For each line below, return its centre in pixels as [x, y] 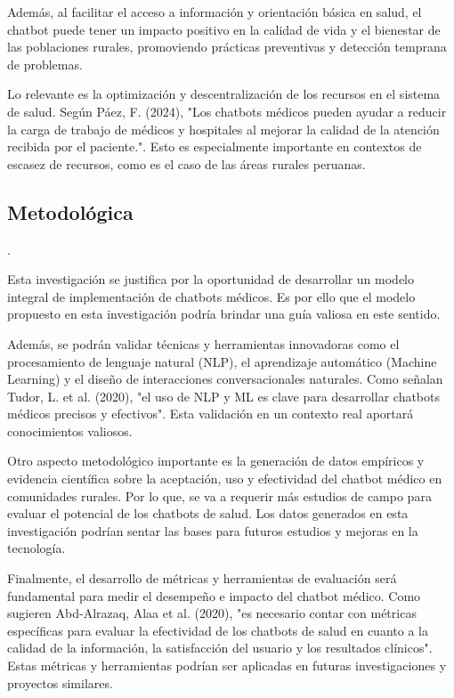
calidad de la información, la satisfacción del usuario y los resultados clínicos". [220, 648]
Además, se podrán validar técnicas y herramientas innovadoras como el [203, 343]
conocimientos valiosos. [70, 430]
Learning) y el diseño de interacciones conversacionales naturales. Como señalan [225, 379]
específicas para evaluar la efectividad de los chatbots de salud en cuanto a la [218, 630]
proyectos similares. [60, 682]
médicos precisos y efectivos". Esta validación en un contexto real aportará [211, 414]
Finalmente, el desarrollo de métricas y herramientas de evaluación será [202, 578]
